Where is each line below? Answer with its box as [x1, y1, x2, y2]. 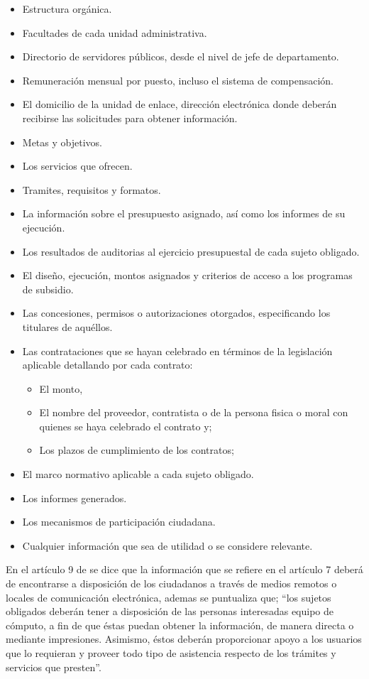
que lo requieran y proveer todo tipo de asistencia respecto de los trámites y [6, 646, 336, 660]
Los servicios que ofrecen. [22, 158, 133, 173]
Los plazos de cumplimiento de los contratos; [39, 442, 234, 457]
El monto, [39, 381, 83, 396]
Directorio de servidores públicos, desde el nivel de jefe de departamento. [22, 49, 339, 64]
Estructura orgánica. [22, 1, 112, 16]
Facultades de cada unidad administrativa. [22, 25, 207, 40]
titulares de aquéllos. [22, 319, 113, 334]
